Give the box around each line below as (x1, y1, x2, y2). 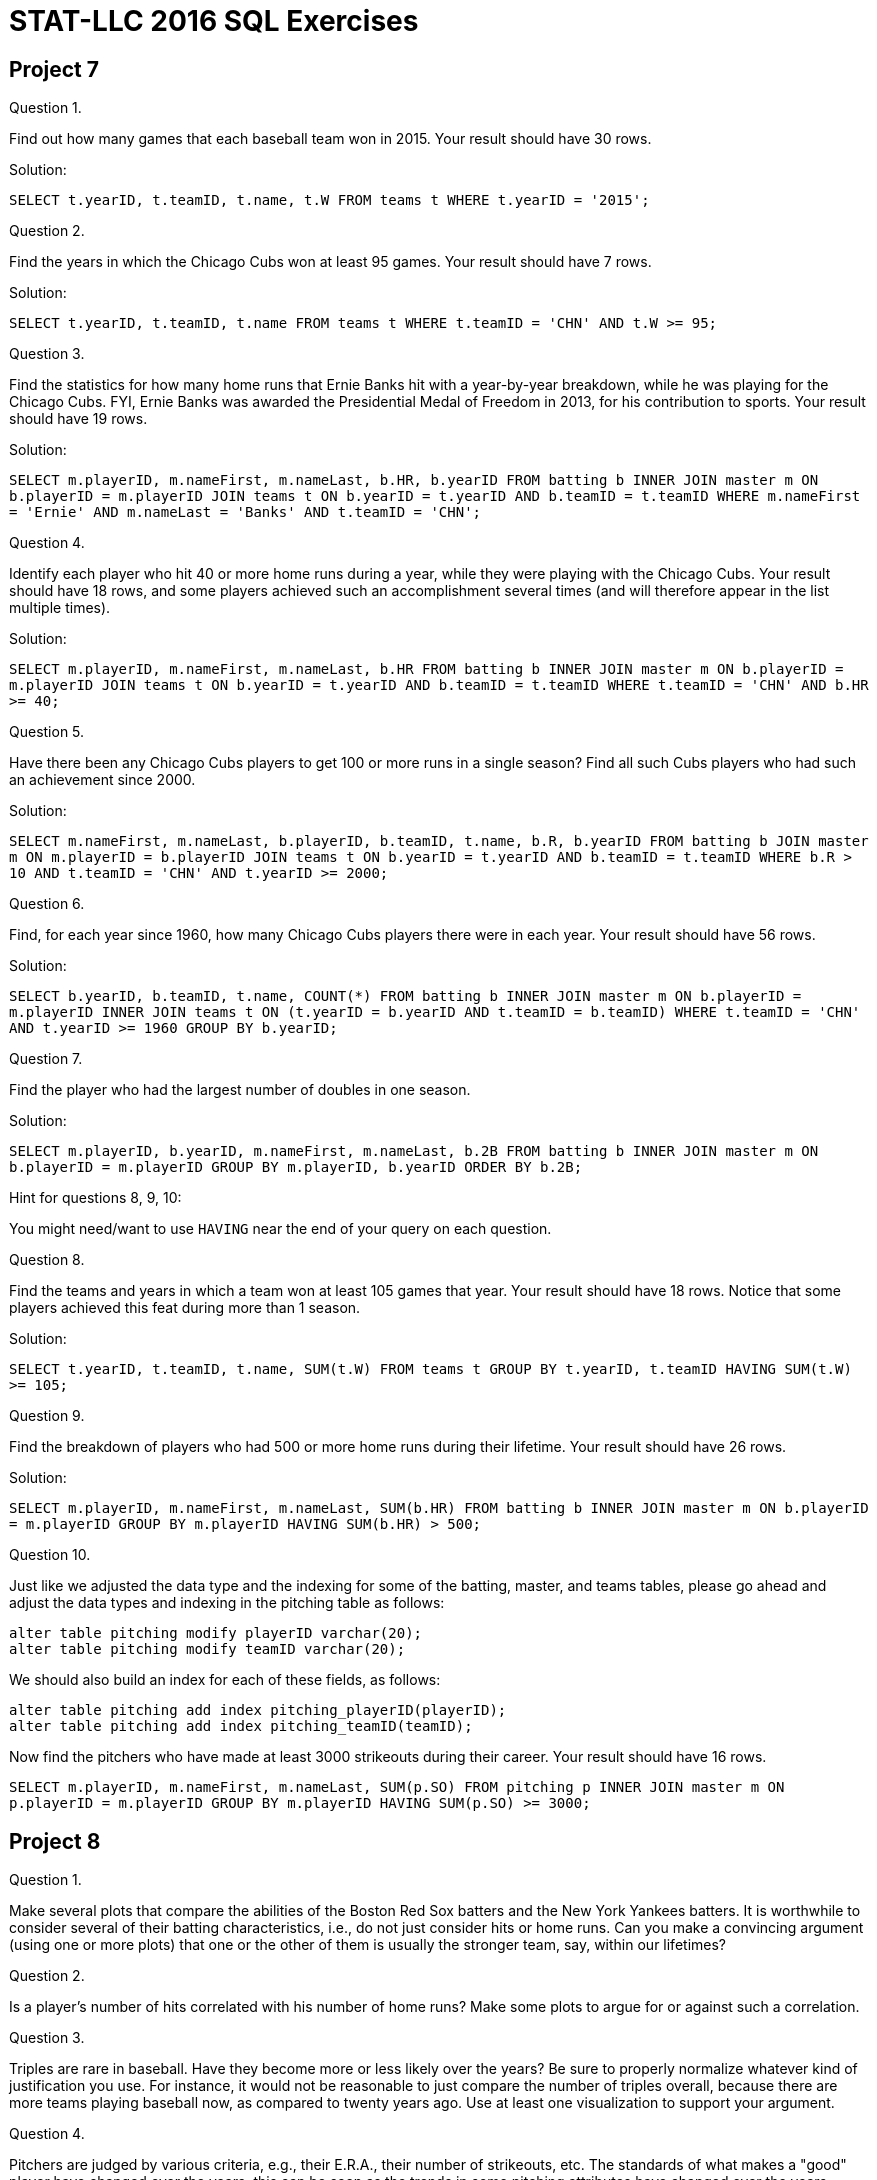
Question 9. (9, 1407, 85, 1425)
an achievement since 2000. (9, 771, 196, 789)
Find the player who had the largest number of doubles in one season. (9, 1081, 471, 1099)
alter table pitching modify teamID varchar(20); (9, 1641, 406, 1658)
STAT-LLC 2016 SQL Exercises (9, 4, 419, 38)
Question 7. (9, 1050, 83, 1068)
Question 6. (9, 895, 85, 913)
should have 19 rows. (9, 410, 148, 428)
